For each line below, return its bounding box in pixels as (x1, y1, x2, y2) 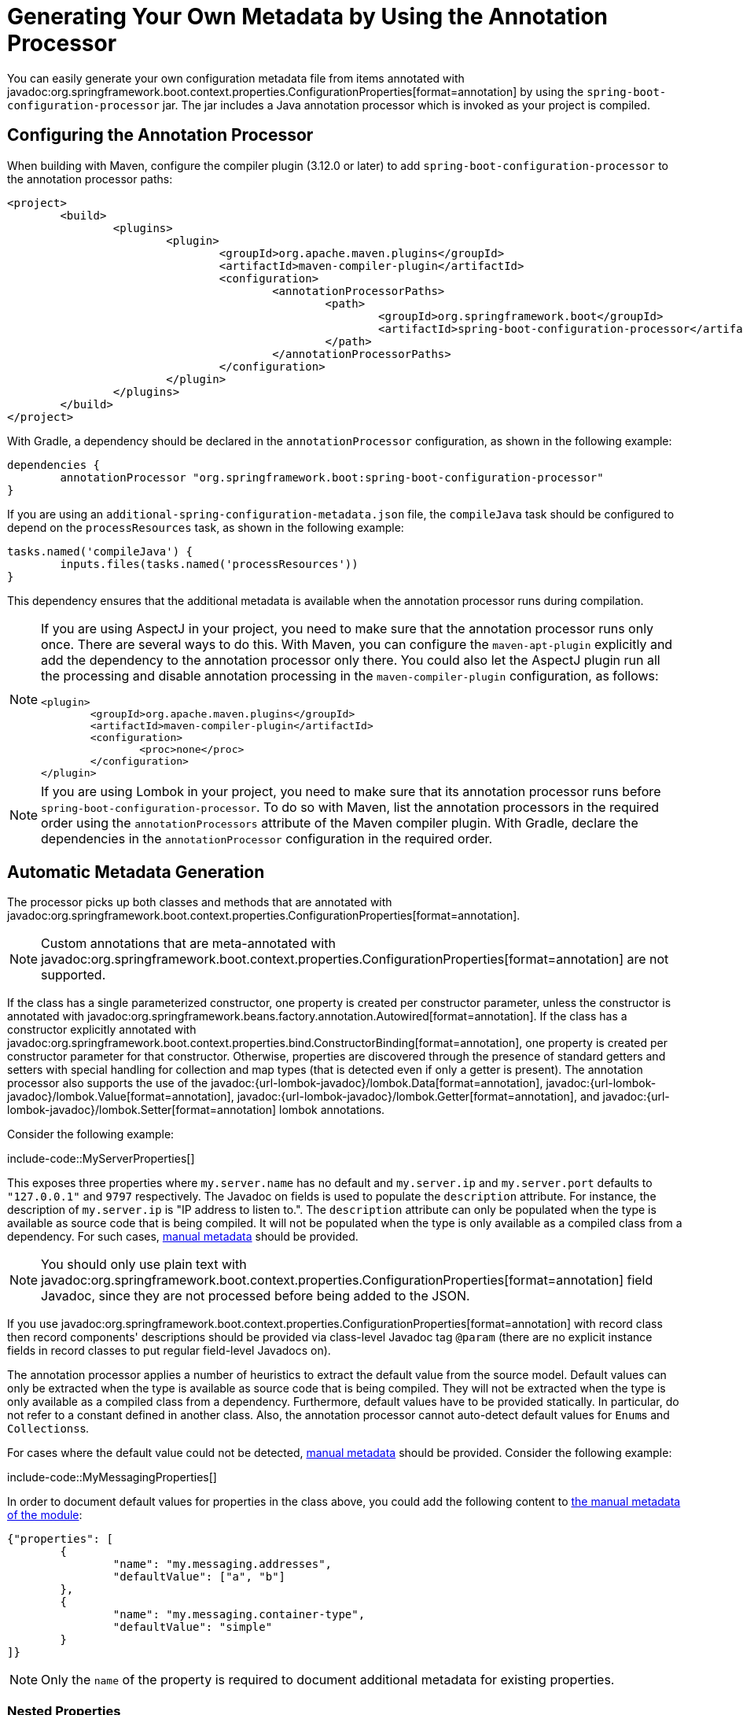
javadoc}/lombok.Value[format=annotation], (7, 1090, 234, 1104)
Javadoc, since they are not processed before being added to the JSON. (41, 1288, 470, 1304)
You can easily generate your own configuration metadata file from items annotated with (7, 71, 465, 85)
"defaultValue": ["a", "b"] (112, 1570, 286, 1584)
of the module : (7, 1508, 83, 1522)
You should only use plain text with (41, 1256, 247, 1273)
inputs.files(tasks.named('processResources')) (60, 557, 359, 570)
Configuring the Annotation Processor (7, 125, 314, 146)
